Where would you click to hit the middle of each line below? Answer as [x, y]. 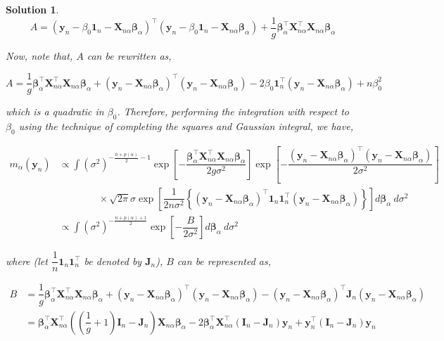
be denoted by [113, 260]
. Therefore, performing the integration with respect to [233, 111]
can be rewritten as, [129, 55]
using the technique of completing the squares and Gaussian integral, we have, [186, 126]
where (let [27, 260]
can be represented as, [224, 260]
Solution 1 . [32, 9]
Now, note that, [39, 55]
